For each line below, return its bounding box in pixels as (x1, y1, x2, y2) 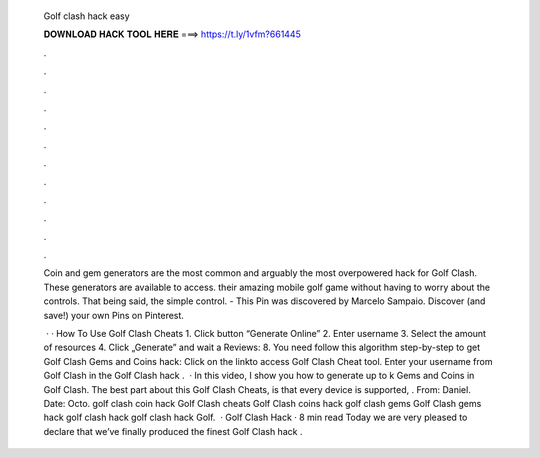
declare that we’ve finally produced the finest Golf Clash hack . (43, 425, 303, 437)
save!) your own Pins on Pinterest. (43, 309, 185, 321)
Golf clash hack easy (43, 10, 130, 22)
